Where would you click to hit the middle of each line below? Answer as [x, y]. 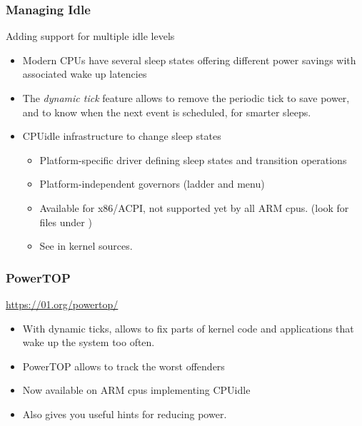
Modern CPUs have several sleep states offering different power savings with [189, 60]
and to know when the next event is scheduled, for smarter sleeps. [167, 112]
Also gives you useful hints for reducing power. [125, 414]
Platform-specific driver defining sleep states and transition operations [193, 159]
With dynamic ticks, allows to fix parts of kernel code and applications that [188, 328]
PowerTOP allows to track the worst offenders [124, 366]
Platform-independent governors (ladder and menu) [152, 184]
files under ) [66, 222]
